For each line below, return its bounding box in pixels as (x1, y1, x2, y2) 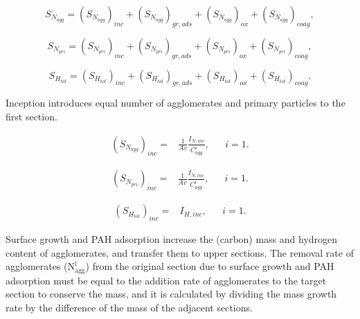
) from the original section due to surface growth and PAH (85, 259, 334, 273)
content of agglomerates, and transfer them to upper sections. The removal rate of (6, 245, 354, 259)
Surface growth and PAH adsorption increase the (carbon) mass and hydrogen (6, 232, 338, 246)
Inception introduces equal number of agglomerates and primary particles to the (6, 95, 345, 110)
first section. (6, 109, 57, 123)
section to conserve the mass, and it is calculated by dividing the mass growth (6, 286, 337, 301)
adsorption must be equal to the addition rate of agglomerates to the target (6, 273, 327, 287)
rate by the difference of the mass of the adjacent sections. (6, 300, 253, 314)
